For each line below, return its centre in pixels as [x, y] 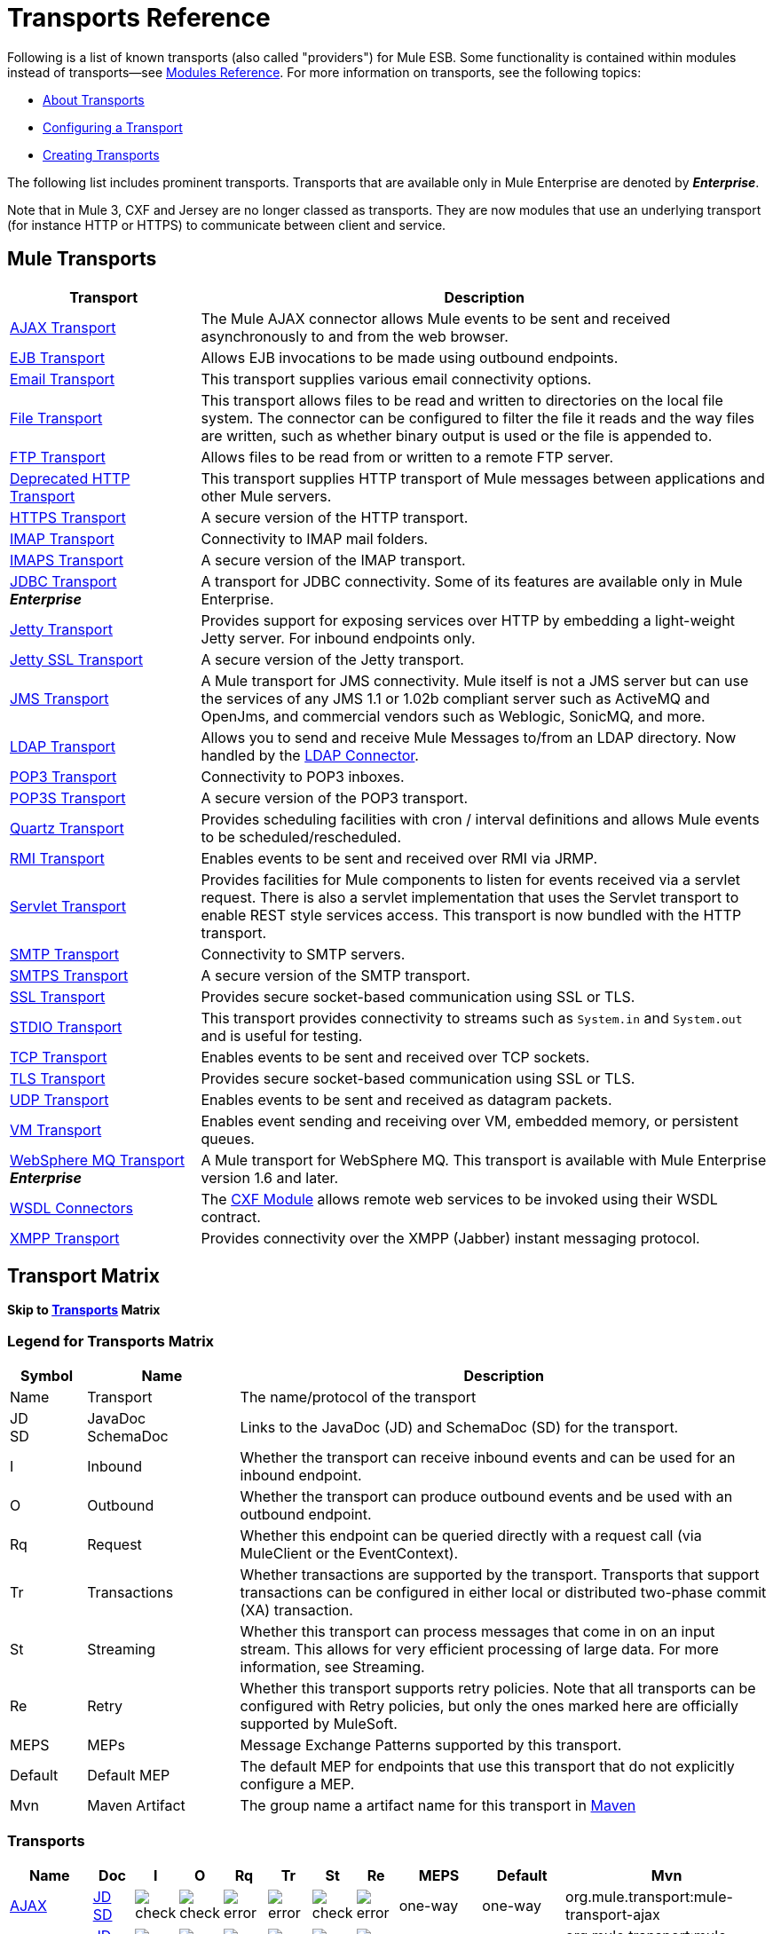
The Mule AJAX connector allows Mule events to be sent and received [436, 318]
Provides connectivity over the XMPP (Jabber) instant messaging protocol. [450, 1238]
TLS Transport [58, 1078]
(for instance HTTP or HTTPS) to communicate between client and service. [227, 225]
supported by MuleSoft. [319, 1724]
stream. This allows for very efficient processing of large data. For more [479, 1650]
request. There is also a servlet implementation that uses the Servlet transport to [470, 897]
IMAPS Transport [67, 560]
